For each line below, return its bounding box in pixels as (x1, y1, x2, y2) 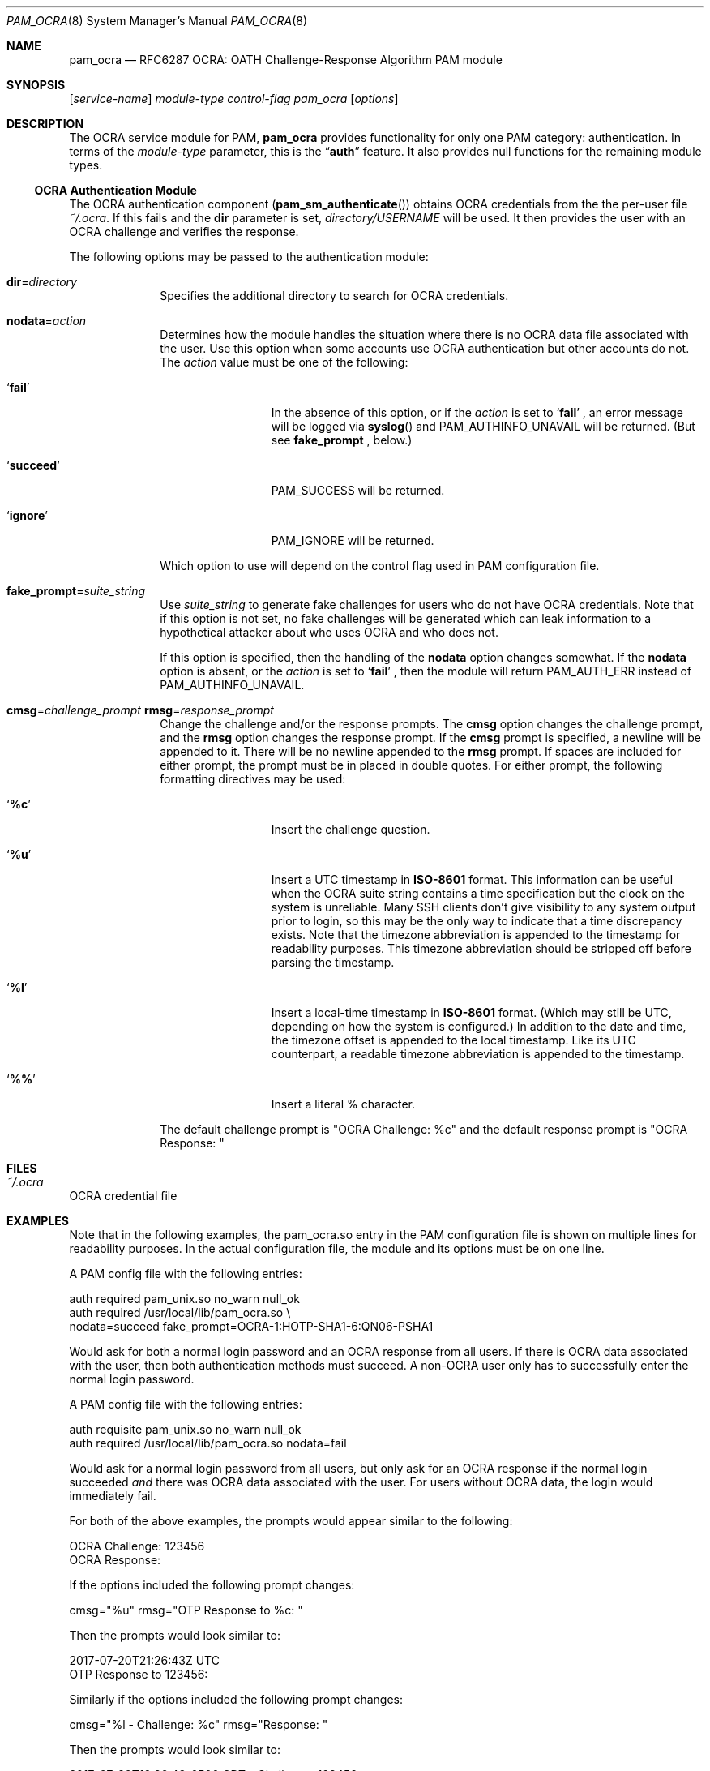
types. (69, 158, 103, 172)
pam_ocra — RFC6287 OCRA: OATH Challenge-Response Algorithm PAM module (69, 53, 503, 66)
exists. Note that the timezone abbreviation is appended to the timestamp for (271, 928, 681, 941)
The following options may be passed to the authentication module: (69, 250, 429, 264)
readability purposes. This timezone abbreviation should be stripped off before (271, 941, 691, 955)
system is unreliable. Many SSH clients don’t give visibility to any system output (271, 900, 696, 914)
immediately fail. (69, 1489, 156, 1503)
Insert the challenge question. (271, 822, 430, 836)
